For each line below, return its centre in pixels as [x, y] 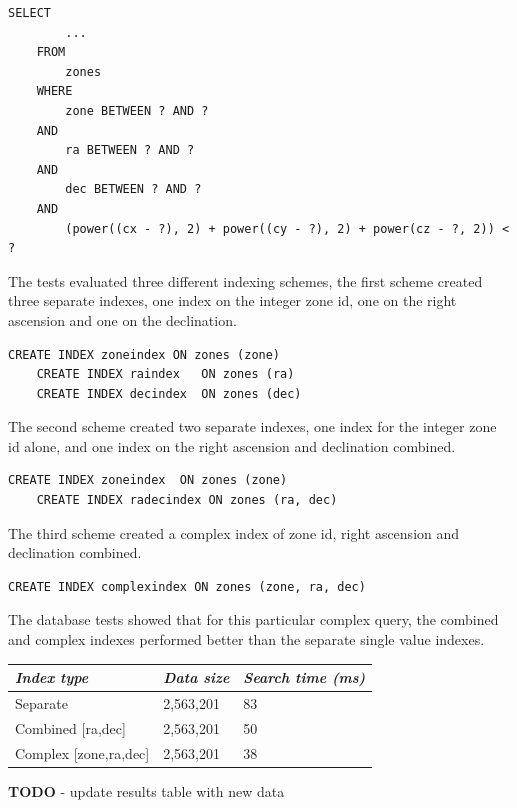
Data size [196, 677]
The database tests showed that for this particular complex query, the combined [253, 619]
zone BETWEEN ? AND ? [137, 110]
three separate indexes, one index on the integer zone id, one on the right [232, 300]
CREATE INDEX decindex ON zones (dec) [169, 393]
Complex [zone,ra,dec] [82, 752]
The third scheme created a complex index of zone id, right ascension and [234, 532]
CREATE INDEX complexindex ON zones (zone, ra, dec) [187, 586]
